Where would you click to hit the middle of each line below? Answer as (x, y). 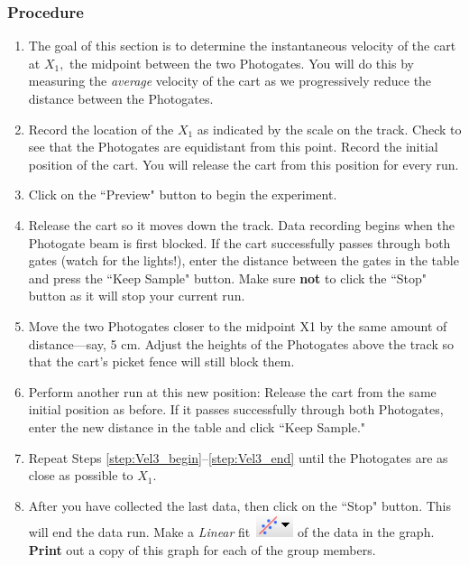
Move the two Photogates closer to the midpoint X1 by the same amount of (238, 325)
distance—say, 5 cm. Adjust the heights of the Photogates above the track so (241, 343)
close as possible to (81, 475)
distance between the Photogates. (121, 98)
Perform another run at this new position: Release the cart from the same (232, 391)
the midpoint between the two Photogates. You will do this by (242, 63)
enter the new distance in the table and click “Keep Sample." (197, 426)
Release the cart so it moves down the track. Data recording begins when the (241, 224)
